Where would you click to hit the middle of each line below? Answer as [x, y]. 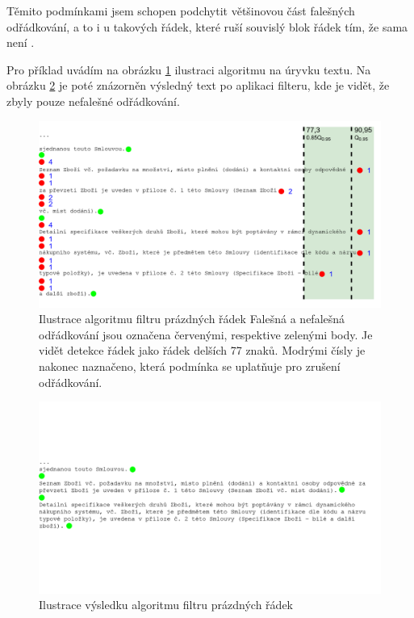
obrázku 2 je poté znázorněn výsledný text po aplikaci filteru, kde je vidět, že [198, 85]
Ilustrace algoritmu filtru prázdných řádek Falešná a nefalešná [192, 319]
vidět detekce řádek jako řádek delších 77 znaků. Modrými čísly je [202, 350]
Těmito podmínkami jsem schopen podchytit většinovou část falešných [181, 11]
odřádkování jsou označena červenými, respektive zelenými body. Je [206, 334]
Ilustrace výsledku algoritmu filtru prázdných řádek [166, 605]
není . [21, 42]
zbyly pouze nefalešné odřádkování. [93, 101]
